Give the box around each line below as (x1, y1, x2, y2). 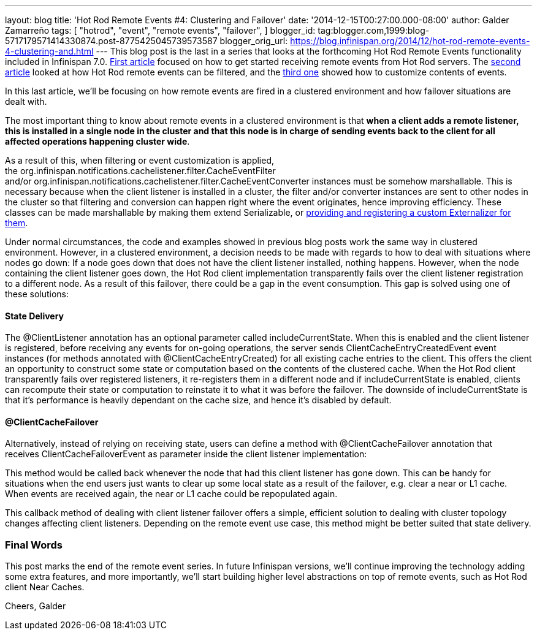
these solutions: (5, 289, 69, 299)
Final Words (5, 538, 63, 551)
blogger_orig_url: (219, 36, 288, 46)
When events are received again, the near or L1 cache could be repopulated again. (5, 489, 338, 500)
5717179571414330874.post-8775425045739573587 (5, 36, 218, 46)
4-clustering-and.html (5, 46, 94, 56)
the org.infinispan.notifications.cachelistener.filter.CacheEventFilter (5, 165, 276, 176)
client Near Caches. (5, 582, 85, 593)
